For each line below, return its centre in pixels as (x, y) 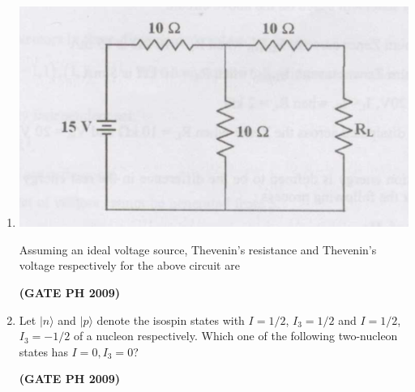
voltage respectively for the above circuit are (129, 265)
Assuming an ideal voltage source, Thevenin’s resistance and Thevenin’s (198, 249)
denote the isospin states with (171, 320)
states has (43, 351)
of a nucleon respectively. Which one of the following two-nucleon (235, 336)
